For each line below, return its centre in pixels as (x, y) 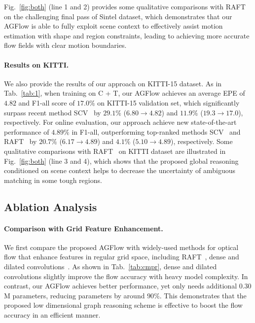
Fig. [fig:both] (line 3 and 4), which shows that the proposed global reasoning (121, 161)
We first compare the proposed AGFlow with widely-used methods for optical (121, 247)
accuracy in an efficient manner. (52, 315)
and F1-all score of (47, 102)
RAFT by (20, 141)
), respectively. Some (201, 141)
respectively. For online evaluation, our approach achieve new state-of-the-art (120, 122)
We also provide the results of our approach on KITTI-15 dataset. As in (113, 83)
